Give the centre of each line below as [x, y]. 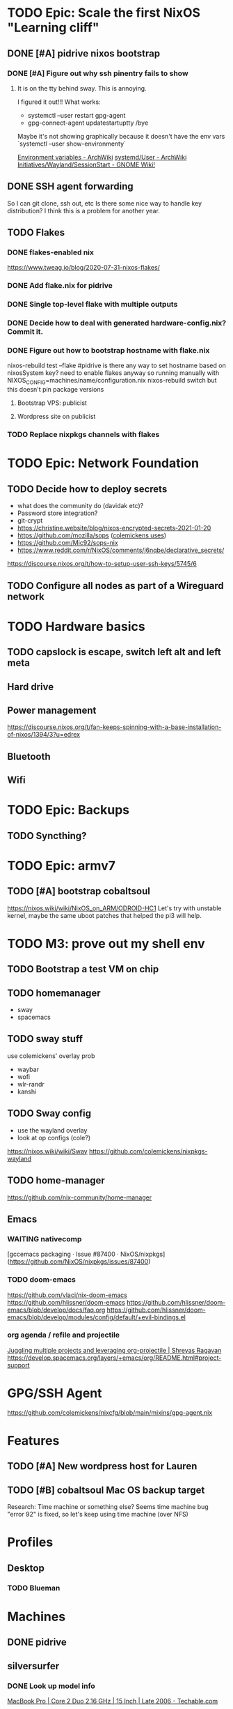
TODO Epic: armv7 [62, 865]
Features [33, 1440]
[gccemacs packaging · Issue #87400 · [63, 1254]
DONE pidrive [37, 1642]
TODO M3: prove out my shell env [106, 943]
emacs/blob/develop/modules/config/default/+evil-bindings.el [97, 1317]
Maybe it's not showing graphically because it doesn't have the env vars [121, 136]
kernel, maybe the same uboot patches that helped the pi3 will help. [104, 915]
